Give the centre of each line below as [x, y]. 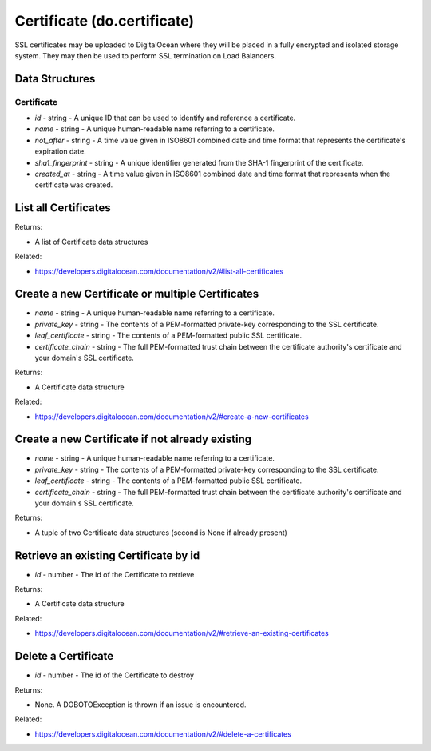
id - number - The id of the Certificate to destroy [115, 675]
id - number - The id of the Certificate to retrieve [115, 574]
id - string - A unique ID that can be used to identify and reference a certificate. [165, 118]
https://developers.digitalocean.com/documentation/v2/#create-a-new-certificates [172, 417]
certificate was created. [74, 185]
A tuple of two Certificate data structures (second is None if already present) [161, 533]
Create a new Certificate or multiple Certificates [137, 294]
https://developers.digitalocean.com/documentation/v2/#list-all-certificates [159, 271]
